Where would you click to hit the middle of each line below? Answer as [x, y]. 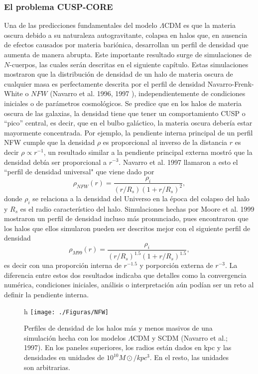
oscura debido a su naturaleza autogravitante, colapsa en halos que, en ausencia [126, 35]
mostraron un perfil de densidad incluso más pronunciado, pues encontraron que [126, 218]
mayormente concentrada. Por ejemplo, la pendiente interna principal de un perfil [129, 132]
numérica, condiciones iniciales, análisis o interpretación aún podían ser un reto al [129, 285]
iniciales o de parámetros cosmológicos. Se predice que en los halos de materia [123, 103]
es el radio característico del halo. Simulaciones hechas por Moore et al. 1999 [137, 208]
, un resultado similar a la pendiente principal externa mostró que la [148, 152]
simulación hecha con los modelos [75, 337]
